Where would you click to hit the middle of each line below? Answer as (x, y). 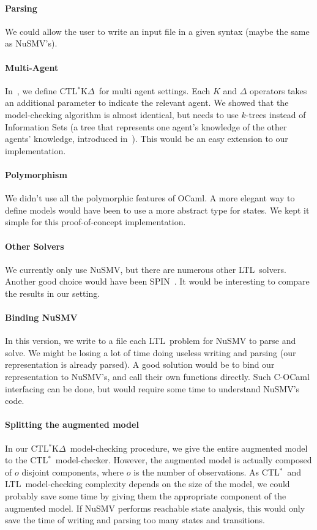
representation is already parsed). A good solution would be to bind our (140, 364)
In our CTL (27, 448)
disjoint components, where (73, 472)
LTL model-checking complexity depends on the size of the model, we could (147, 484)
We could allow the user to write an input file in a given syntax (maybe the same (157, 31)
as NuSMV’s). (31, 43)
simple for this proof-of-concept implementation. (95, 222)
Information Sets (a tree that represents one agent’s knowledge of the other (146, 126)
